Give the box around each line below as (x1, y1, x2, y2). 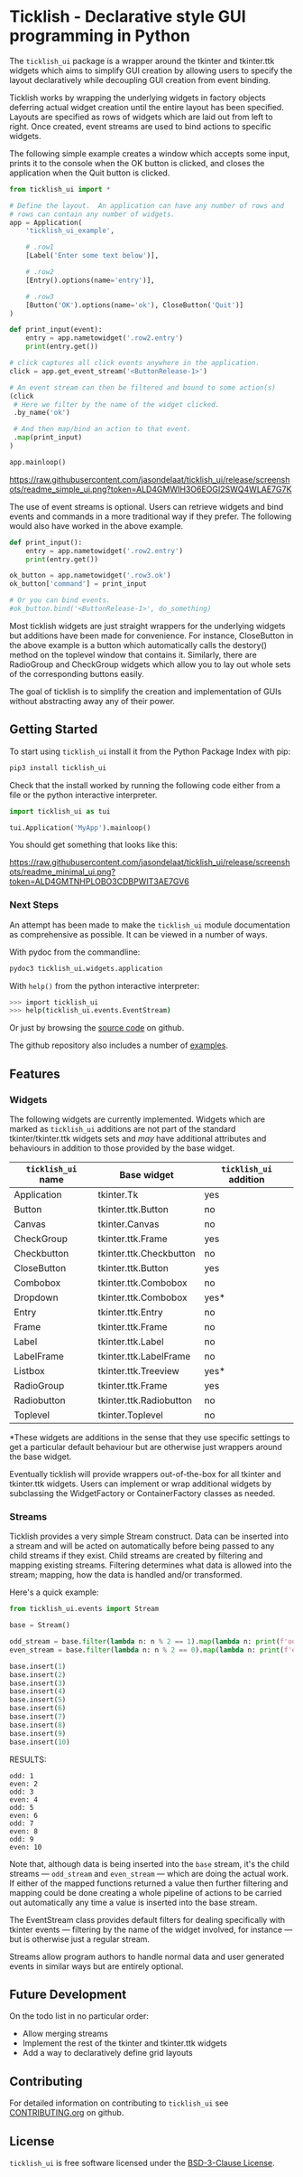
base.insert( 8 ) (9, 1720, 67, 1729)
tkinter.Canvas (97, 1218, 160, 1230)
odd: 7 (9, 1819, 34, 1828)
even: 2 (9, 1779, 39, 1788)
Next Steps (9, 899, 60, 911)
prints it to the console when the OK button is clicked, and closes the (9, 157, 265, 168)
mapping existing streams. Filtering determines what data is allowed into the (9, 1560, 292, 1570)
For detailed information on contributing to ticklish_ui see (9, 2097, 229, 2108)
